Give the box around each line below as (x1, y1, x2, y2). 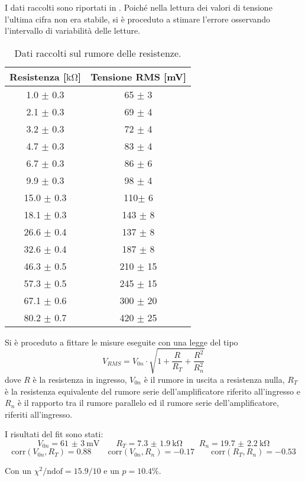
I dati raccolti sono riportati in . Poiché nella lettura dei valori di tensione (5, 1, 272, 13)
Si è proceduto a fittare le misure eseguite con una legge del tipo (5, 335, 238, 348)
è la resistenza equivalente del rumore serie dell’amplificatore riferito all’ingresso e (5, 385, 300, 397)
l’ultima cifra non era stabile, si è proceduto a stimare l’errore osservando (5, 12, 271, 25)
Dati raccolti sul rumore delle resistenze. (14, 46, 181, 60)
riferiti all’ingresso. (5, 408, 73, 420)
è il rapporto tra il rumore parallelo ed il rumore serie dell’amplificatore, (17, 396, 279, 409)
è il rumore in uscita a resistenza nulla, (144, 373, 285, 385)
